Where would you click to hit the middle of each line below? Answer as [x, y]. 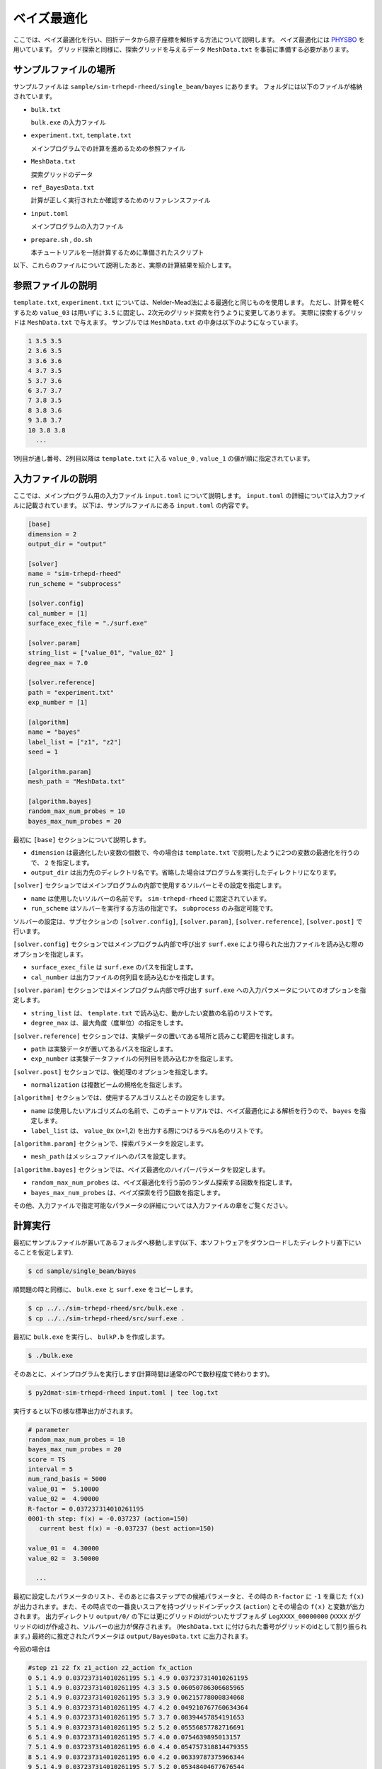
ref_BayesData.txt [63, 187]
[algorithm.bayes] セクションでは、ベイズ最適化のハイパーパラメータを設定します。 [141, 1169]
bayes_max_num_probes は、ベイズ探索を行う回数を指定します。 [127, 1192]
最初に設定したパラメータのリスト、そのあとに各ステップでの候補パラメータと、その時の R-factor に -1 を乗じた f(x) [189, 1596]
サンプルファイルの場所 [64, 70]
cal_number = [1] [58, 613]
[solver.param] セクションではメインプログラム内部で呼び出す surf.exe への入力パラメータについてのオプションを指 [190, 990]
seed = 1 [43, 752]
